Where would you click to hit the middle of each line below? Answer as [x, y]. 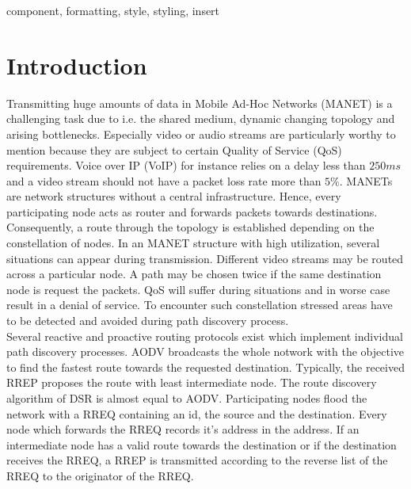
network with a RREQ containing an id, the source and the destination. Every [197, 413]
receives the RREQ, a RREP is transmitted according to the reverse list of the [197, 460]
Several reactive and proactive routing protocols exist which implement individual [205, 336]
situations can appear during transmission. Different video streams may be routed [205, 258]
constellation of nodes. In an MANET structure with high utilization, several [193, 243]
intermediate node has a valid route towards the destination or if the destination [202, 444]
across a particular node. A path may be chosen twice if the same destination [194, 274]
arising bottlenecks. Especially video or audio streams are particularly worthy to [201, 134]
